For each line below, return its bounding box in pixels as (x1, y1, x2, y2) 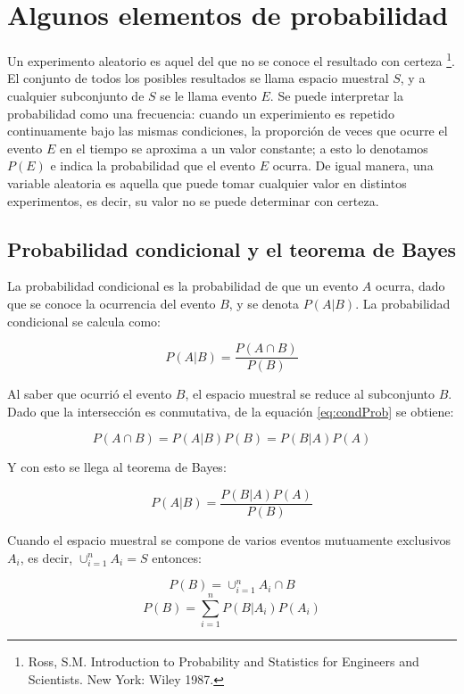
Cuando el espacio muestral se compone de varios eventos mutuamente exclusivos (7, 531, 452, 549)
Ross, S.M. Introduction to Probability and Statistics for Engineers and (28, 652, 419, 671)
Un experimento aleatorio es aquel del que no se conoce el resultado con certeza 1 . (7, 49, 456, 70)
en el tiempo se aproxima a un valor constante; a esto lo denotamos (59, 138, 428, 157)
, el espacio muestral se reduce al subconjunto (185, 384, 435, 403)
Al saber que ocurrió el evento (7, 384, 172, 403)
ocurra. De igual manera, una (272, 156, 434, 175)
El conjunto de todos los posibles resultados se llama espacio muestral (7, 69, 389, 87)
